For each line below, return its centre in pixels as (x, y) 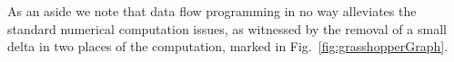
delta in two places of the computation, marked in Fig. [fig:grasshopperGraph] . (228, 46)
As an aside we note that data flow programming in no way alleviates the (212, 11)
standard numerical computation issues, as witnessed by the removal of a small (227, 28)
